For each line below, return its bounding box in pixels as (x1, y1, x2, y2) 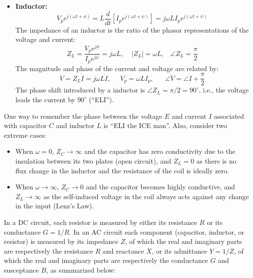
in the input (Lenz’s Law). (15, 201, 94, 211)
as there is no (196, 155, 236, 166)
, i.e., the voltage (199, 85, 249, 95)
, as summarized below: (46, 264, 116, 275)
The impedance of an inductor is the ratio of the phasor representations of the (15, 24, 249, 35)
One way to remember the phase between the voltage (4, 111, 163, 121)
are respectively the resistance (4, 245, 93, 256)
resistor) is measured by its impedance (4, 236, 118, 246)
